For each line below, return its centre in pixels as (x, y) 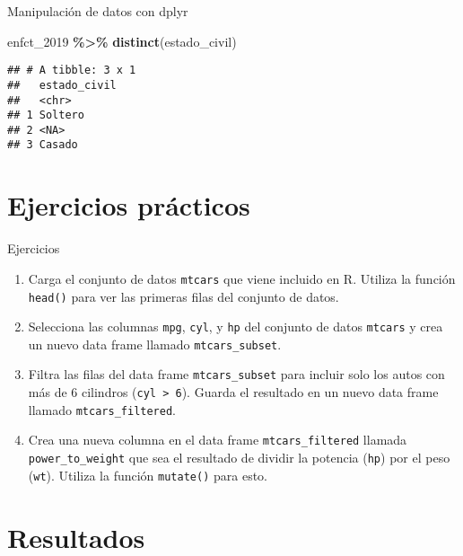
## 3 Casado (43, 145)
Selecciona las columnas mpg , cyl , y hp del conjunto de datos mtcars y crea (236, 327)
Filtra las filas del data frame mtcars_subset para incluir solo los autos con (236, 374)
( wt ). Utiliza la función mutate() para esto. (148, 475)
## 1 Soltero (46, 115)
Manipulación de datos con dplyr (98, 11)
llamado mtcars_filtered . (102, 409)
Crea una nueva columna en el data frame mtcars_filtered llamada (218, 440)
